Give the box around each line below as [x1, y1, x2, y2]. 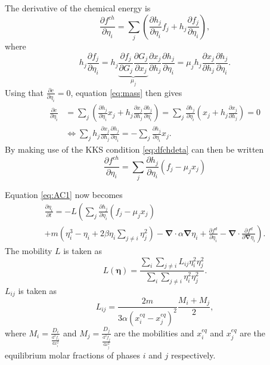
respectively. [170, 349, 216, 361]
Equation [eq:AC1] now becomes [5, 188, 123, 201]
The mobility [5, 244, 52, 256]
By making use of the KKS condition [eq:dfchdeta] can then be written [5, 143, 264, 156]
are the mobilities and [114, 326, 194, 339]
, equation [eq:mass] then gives [70, 86, 182, 98]
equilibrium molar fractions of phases [5, 349, 141, 361]
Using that [5, 86, 44, 98]
